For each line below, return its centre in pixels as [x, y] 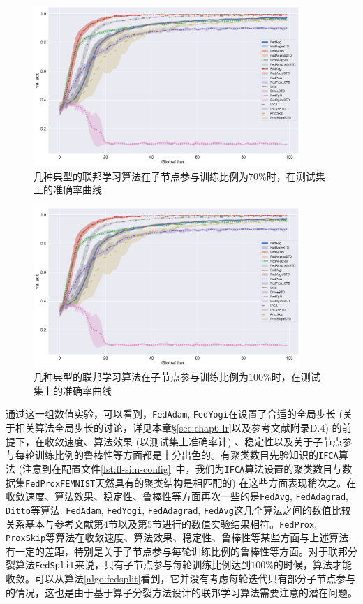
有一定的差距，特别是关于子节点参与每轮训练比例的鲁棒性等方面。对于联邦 [177, 551]
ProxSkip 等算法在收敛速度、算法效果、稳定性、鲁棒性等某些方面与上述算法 [177, 537]
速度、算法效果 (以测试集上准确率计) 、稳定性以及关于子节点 [203, 441]
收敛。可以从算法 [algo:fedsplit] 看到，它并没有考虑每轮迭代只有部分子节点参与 [181, 579]
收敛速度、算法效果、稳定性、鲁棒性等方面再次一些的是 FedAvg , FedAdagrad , [177, 496]
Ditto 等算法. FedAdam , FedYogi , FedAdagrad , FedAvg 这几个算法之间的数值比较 [178, 509]
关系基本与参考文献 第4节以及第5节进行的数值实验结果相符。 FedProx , [162, 523]
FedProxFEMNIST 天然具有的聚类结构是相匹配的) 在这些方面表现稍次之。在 [191, 482]
